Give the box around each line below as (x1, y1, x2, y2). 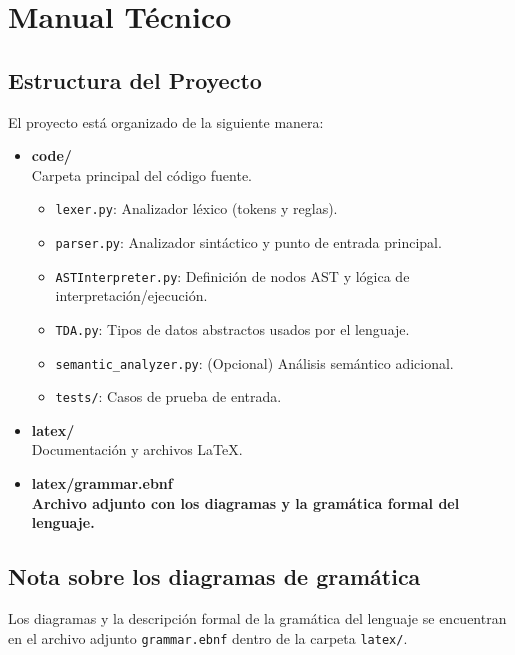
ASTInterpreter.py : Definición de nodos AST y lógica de (55, 265, 410, 286)
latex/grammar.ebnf (31, 473, 173, 494)
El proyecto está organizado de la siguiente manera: (8, 111, 324, 132)
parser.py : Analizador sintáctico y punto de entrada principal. (55, 232, 442, 253)
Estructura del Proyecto (8, 64, 262, 95)
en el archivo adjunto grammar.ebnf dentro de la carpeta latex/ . (8, 627, 408, 648)
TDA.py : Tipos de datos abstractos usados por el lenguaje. (55, 318, 410, 339)
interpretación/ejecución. (55, 285, 208, 306)
